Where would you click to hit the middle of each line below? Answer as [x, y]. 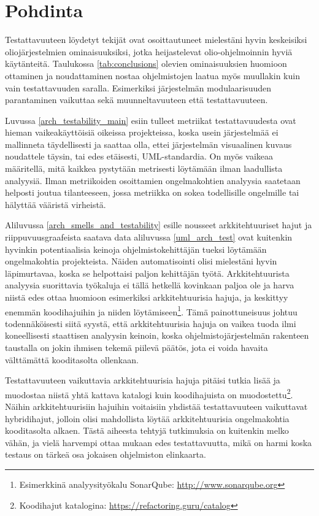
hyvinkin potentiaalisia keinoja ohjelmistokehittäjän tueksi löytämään [136, 249]
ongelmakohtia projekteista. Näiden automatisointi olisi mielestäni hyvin [141, 261]
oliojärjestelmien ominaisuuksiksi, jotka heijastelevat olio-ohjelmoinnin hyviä [149, 51]
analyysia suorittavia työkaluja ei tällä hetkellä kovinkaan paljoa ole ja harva [150, 285]
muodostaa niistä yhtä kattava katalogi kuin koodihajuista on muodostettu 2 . [149, 393]
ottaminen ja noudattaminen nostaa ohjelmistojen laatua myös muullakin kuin [152, 75]
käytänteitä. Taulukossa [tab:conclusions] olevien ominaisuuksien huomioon [146, 64]
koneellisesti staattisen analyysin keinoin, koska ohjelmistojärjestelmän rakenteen [157, 335]
